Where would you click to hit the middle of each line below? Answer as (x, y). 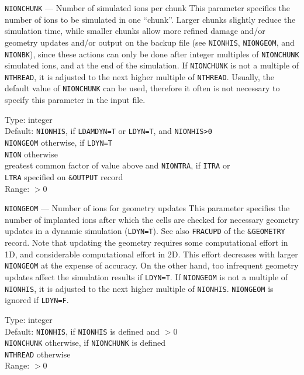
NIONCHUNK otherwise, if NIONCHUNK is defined (85, 343)
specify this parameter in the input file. (75, 100)
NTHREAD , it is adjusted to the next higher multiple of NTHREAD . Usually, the (140, 76)
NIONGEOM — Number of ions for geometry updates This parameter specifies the (147, 208)
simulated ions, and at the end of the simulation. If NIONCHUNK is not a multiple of (152, 65)
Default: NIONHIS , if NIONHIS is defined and (82, 331)
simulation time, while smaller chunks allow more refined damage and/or (135, 31)
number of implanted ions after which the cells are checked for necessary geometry (152, 219)
